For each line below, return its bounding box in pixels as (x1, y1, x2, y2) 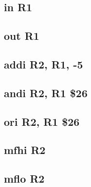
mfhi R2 (4, 142, 45, 157)
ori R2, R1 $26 (4, 114, 80, 129)
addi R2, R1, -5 (4, 56, 83, 71)
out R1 (4, 28, 40, 43)
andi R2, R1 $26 (4, 85, 88, 100)
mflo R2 (4, 171, 45, 186)
